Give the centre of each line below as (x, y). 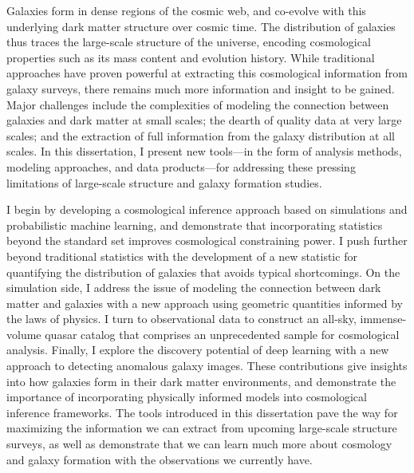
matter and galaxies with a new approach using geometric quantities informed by (205, 303)
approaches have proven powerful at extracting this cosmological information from (207, 73)
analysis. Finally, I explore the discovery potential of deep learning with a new (198, 350)
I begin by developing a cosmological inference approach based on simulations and (207, 209)
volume (24, 334)
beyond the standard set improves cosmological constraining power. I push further (207, 240)
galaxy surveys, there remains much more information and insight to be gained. (201, 88)
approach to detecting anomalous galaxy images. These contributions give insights (207, 366)
